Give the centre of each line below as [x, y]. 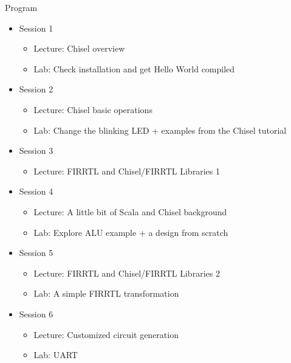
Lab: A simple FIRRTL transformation [106, 293]
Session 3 [36, 150]
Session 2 [36, 89]
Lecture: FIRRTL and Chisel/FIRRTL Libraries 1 [127, 171]
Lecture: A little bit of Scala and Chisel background [130, 211]
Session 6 [36, 313]
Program [21, 7]
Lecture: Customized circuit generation [106, 334]
